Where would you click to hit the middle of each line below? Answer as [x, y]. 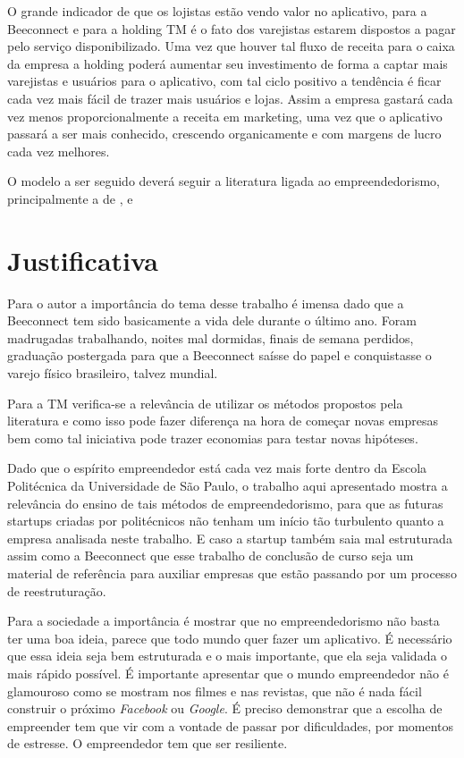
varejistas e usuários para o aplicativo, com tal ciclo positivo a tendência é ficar [224, 81]
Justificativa [83, 260]
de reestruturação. [57, 590]
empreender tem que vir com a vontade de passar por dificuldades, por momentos [231, 725]
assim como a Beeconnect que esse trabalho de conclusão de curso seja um [211, 556]
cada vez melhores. [59, 151]
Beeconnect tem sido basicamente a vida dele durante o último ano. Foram [212, 320]
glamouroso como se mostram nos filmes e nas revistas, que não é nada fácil [215, 691]
